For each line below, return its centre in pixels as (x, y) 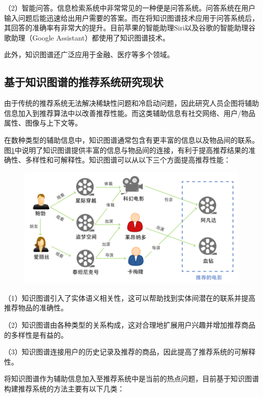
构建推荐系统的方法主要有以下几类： (64, 389)
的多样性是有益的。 (36, 334)
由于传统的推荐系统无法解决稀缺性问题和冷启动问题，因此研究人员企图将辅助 (131, 103)
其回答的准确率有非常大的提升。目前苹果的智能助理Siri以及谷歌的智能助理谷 (130, 28)
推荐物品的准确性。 (36, 308)
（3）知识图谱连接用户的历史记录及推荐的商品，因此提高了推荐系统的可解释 (130, 352)
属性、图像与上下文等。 (43, 123)
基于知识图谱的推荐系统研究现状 (84, 82)
